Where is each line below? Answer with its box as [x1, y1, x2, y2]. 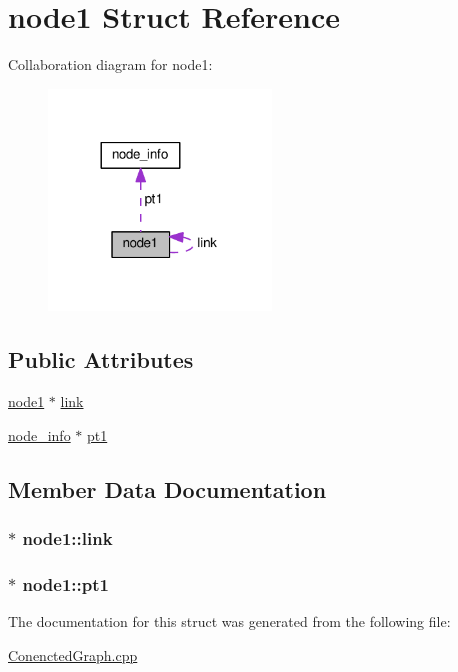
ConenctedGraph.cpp [8, 644, 138, 665]
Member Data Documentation [8, 473, 327, 504]
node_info [8, 424, 71, 445]
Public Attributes [8, 344, 194, 375]
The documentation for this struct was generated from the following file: [8, 611, 451, 632]
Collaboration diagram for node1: [8, 54, 213, 75]
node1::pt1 [22, 571, 109, 596]
